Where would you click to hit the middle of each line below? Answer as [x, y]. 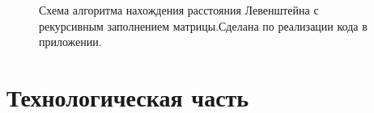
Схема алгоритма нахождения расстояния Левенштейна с [179, 10]
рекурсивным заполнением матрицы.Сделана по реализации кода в [203, 25]
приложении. [70, 42]
